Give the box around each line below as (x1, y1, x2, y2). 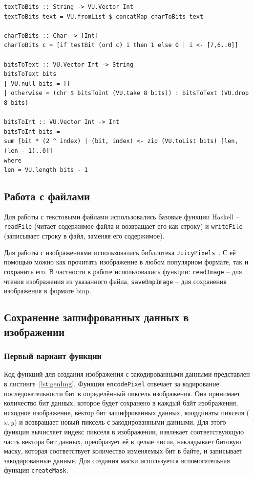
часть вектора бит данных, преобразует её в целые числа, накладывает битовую (4, 436, 241, 446)
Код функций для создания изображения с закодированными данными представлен (4, 369, 250, 379)
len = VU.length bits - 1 (4, 167, 88, 174)
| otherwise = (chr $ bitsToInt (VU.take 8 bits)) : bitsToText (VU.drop (4, 90, 249, 97)
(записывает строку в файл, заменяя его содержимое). (4, 231, 165, 241)
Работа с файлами (4, 189, 90, 204)
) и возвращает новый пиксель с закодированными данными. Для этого (14, 417, 226, 427)
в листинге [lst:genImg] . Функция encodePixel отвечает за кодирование (4, 378, 219, 388)
